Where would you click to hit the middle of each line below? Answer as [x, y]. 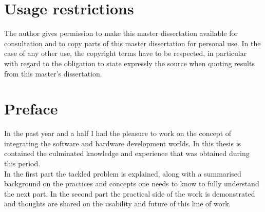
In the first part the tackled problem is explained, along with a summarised [123, 173]
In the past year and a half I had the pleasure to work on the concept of [118, 133]
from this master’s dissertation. [53, 73]
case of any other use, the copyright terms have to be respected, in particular [126, 53]
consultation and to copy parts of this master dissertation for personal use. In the [132, 43]
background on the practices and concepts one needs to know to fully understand [132, 184]
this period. [22, 163]
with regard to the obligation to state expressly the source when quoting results [129, 63]
